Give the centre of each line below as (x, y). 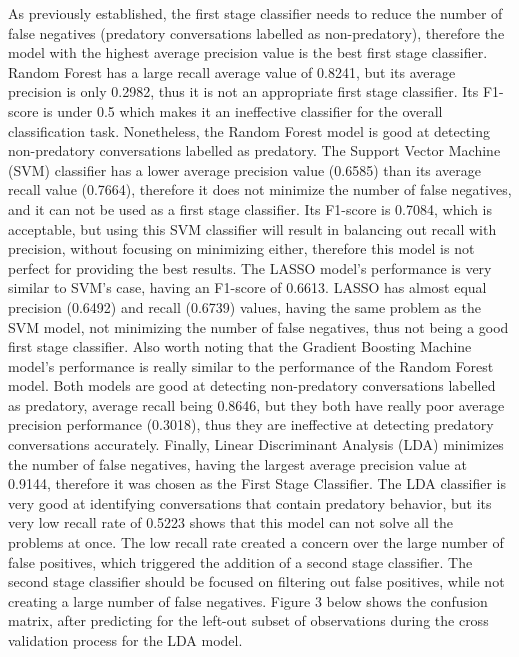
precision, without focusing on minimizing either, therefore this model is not (241, 248)
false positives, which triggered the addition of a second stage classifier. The (240, 561)
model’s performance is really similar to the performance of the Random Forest (251, 365)
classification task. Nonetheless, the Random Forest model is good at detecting (249, 130)
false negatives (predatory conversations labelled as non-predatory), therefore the (256, 32)
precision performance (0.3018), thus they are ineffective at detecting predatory (251, 424)
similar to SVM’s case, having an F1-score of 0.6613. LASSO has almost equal (247, 287)
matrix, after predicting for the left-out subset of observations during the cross (248, 620)
